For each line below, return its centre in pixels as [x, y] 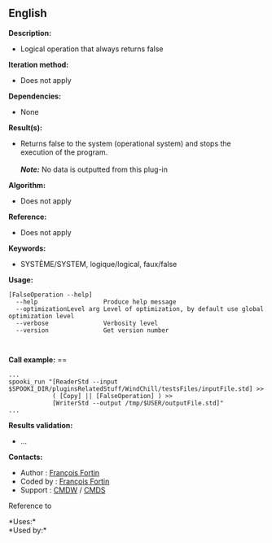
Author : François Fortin [60, 472]
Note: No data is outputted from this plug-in [94, 169]
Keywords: [27, 248]
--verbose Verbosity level [87, 323]
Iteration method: [39, 64]
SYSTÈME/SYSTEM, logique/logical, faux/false [99, 264]
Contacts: [26, 457]
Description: [30, 33]
